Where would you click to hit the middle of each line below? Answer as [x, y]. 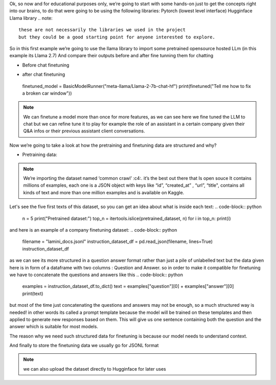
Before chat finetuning [46, 65]
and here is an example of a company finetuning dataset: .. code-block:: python [93, 230]
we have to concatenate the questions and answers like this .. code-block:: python [96, 275]
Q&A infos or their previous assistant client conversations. [84, 131]
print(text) [33, 293]
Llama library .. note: [31, 18]
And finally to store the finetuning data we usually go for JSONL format [84, 346]
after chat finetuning [44, 75]
